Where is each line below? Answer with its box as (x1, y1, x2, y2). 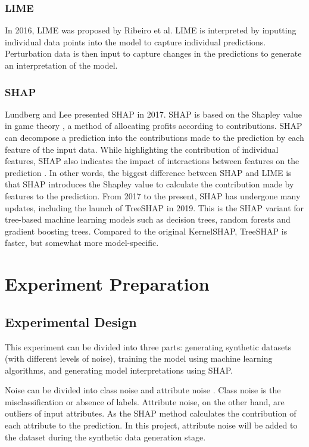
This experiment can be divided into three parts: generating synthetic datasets (5, 340, 292, 353)
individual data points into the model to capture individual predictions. (5, 35, 266, 48)
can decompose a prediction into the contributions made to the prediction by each (5, 131, 304, 143)
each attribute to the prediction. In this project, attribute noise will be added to (5, 419, 298, 431)
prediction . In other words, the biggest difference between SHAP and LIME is (5, 166, 292, 178)
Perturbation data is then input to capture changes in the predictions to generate (5, 47, 302, 60)
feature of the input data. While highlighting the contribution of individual (5, 143, 279, 155)
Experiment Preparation (5, 272, 210, 296)
